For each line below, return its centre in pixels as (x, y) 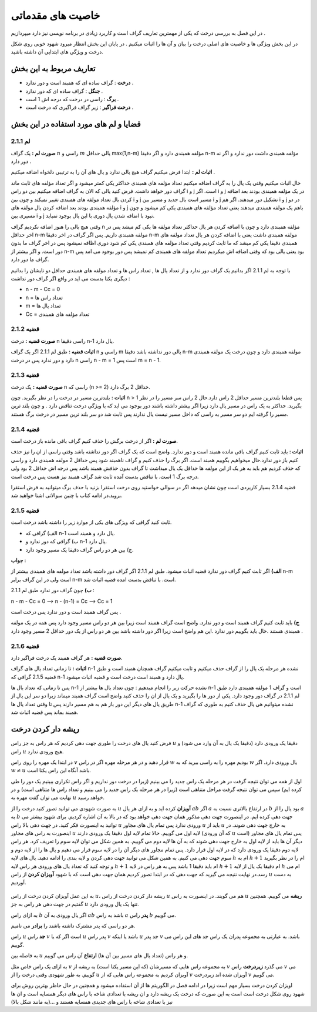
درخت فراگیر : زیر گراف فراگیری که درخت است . (80, 107)
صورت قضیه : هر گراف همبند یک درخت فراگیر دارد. (67, 657)
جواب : (18, 560)
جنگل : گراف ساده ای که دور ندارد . (64, 91)
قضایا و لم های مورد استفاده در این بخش (76, 124)
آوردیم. (18, 883)
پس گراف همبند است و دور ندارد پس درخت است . (66, 612)
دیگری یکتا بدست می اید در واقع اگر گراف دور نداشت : (70, 279)
